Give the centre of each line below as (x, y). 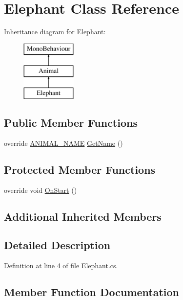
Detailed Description (57, 245)
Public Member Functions (71, 123)
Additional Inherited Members (83, 216)
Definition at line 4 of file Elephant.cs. (61, 265)
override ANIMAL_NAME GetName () (63, 143)
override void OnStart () (41, 190)
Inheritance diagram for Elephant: (55, 32)
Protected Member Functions (80, 169)
